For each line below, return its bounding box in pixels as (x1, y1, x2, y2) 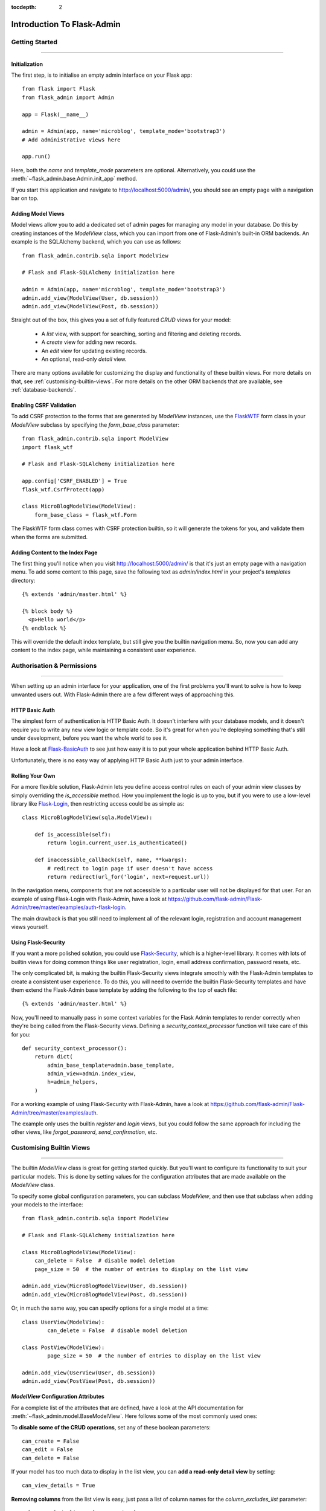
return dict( (34, 1053, 73, 1060)
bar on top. (11, 195, 39, 202)
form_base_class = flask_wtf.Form (34, 511, 137, 518)
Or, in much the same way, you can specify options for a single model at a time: (11, 1304, 209, 1312)
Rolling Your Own (11, 772, 56, 779)
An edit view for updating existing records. (41, 347, 147, 354)
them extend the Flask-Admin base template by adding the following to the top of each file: (11, 986, 237, 994)
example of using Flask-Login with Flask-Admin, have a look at (11, 895, 167, 902)
